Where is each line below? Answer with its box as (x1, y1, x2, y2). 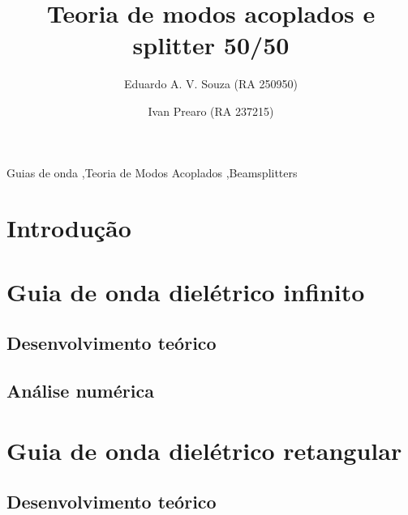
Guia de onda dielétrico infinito (6, 275, 365, 308)
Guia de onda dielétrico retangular (6, 433, 402, 466)
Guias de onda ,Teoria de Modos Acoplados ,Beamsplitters (6, 164, 298, 181)
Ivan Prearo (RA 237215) (148, 102, 274, 119)
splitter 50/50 (132, 28, 290, 62)
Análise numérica (6, 378, 154, 403)
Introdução (6, 211, 131, 245)
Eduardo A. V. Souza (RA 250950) (124, 75, 298, 92)
